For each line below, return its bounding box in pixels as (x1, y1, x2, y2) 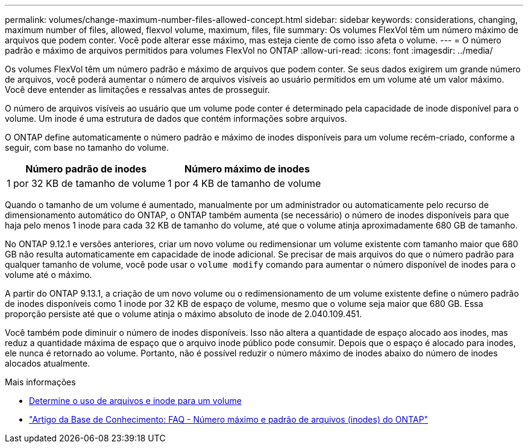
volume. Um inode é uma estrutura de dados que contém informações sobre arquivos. (5, 113, 347, 124)
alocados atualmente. (5, 358, 90, 368)
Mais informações (5, 377, 76, 387)
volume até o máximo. (5, 270, 92, 280)
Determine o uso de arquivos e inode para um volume (29, 396, 242, 406)
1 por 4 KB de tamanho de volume (168, 177, 321, 189)
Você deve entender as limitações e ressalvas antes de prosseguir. (5, 84, 270, 95)
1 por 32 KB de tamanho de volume (7, 177, 166, 189)
